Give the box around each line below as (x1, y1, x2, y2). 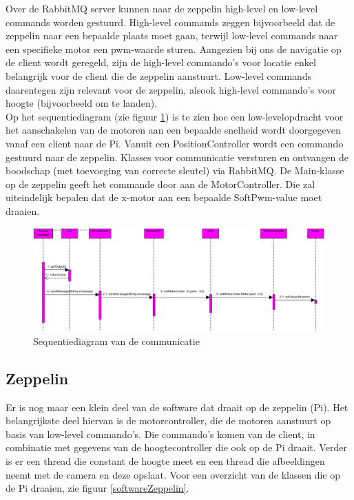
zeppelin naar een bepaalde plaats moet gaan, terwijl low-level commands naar (6, 28, 338, 43)
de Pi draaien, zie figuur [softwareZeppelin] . (6, 481, 189, 495)
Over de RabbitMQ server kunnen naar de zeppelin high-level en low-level (6, 1, 318, 15)
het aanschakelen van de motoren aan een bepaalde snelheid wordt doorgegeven (6, 123, 341, 137)
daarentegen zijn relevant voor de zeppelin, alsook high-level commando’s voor (6, 82, 336, 96)
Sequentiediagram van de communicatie (33, 333, 200, 348)
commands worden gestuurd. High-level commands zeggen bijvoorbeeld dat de (6, 14, 335, 29)
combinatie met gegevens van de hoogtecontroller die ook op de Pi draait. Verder (6, 440, 347, 455)
